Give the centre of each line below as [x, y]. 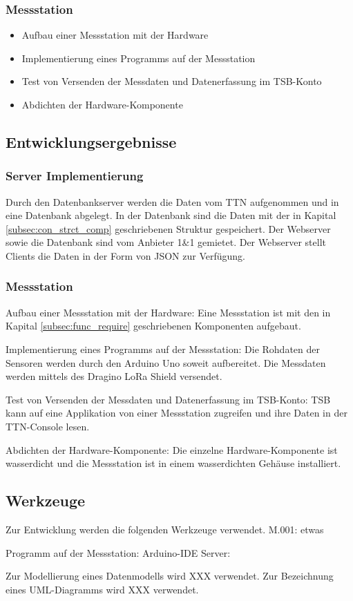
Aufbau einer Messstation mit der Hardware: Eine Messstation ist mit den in [168, 312]
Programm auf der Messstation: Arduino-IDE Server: [118, 552]
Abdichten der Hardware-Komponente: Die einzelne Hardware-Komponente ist [172, 449]
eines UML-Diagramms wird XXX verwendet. [102, 589]
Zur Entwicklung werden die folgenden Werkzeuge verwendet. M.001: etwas [165, 529]
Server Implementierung [75, 176]
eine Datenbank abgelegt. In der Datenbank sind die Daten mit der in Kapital [171, 215]
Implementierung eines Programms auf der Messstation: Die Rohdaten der [163, 349]
